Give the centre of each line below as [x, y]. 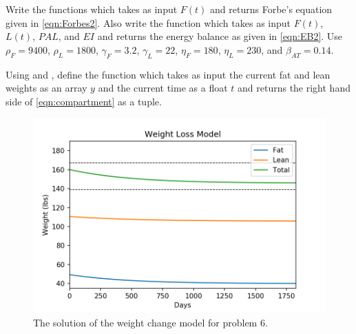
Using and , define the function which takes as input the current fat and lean [168, 74]
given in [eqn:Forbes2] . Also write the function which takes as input [148, 22]
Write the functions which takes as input [92, 9]
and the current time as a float [163, 88]
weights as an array [46, 88]
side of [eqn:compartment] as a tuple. [84, 101]
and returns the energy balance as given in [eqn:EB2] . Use [220, 36]
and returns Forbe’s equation [271, 9]
